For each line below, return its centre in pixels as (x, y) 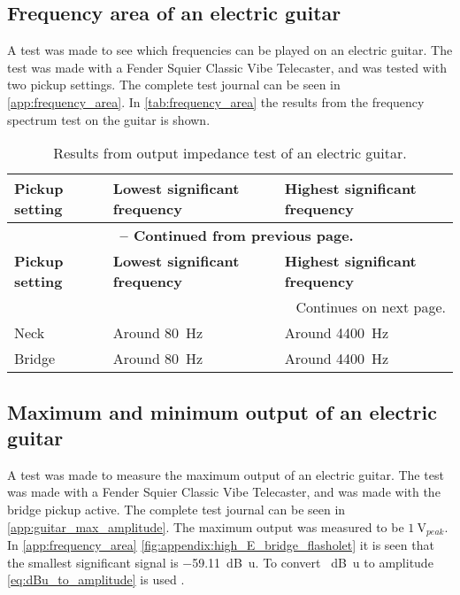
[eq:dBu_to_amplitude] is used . (96, 580)
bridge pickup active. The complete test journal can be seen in (176, 509)
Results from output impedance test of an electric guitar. (230, 153)
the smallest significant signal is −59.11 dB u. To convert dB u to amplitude (220, 562)
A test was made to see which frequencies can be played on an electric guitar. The (230, 50)
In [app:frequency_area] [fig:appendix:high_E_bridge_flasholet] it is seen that (221, 545)
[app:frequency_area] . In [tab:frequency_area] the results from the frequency (216, 101)
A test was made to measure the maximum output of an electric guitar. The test (226, 474)
